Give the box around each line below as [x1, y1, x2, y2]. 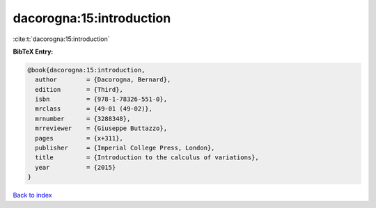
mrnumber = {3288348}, [35, 115, 131, 122]
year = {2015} [35, 163, 116, 171]
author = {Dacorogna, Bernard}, [35, 76, 171, 83]
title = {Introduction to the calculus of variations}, [35, 154, 259, 161]
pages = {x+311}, [35, 134, 123, 142]
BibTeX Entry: [13, 47, 54, 56]
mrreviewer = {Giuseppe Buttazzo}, [35, 125, 167, 132]
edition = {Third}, [35, 86, 123, 93]
